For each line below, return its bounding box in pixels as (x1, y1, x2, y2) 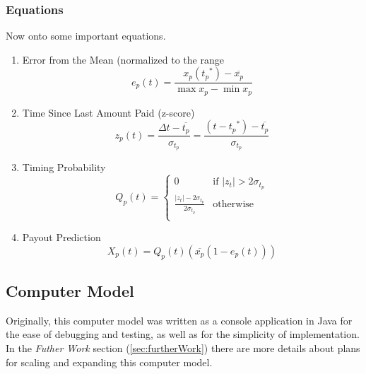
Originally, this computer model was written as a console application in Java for (6, 312, 353, 327)
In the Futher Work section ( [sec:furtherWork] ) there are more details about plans (6, 341, 360, 355)
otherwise (213, 199, 254, 209)
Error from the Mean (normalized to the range (22, 52, 224, 66)
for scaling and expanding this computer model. (6, 354, 213, 369)
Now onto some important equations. (6, 28, 166, 43)
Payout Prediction (22, 230, 101, 245)
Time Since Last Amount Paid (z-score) (22, 105, 195, 119)
